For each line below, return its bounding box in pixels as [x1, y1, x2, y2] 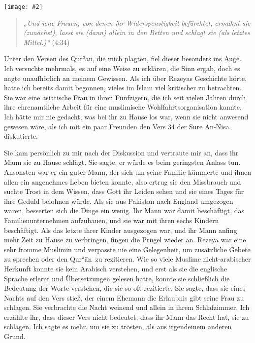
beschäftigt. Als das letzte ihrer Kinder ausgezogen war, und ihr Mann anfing [4, 225, 237, 235]
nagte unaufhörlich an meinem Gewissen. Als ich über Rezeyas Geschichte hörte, [4, 73, 247, 83]
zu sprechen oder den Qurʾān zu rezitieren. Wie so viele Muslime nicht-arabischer [4, 254, 251, 264]
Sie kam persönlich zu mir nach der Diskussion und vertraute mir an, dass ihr [4, 147, 239, 157]
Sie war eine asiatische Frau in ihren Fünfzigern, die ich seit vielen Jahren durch [4, 92, 246, 102]
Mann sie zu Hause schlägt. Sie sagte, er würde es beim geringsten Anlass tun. [4, 157, 241, 167]
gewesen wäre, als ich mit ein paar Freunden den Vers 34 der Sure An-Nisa [4, 121, 229, 131]
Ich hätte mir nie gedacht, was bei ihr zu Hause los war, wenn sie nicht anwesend [4, 112, 249, 121]
